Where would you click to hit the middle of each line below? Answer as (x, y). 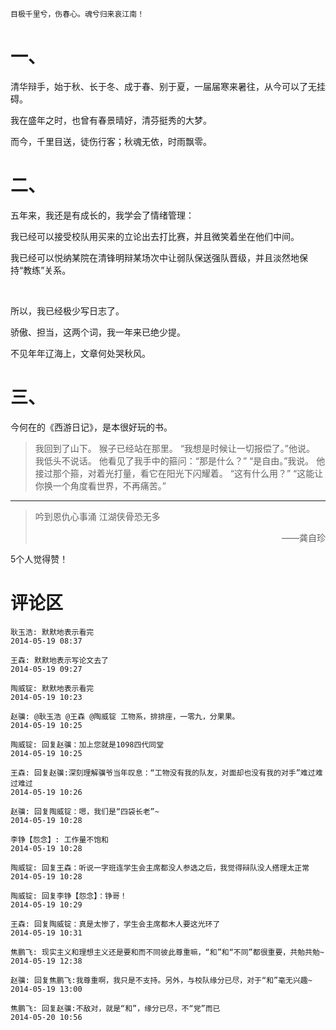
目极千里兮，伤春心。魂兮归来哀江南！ (77, 14)
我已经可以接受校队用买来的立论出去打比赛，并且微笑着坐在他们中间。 (155, 236)
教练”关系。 (47, 270)
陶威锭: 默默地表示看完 (52, 688)
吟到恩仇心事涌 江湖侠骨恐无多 (97, 516)
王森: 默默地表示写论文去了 (60, 660)
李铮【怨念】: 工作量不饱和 (60, 839)
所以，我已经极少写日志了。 (67, 310)
